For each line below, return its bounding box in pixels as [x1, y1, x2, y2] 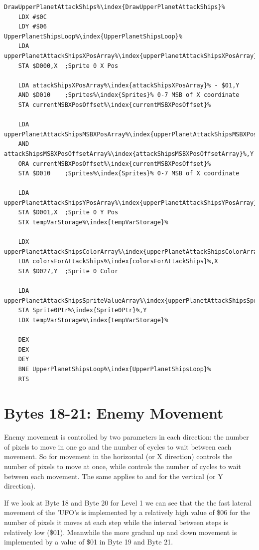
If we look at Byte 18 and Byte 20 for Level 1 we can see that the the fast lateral [4, 497, 252, 508]
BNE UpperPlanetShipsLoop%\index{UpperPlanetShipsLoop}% [18, 365, 211, 373]
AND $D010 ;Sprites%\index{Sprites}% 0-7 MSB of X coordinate [18, 91, 240, 99]
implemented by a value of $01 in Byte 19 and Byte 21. [4, 537, 173, 547]
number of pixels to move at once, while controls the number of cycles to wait [4, 461, 241, 472]
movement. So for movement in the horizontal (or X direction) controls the [4, 451, 233, 462]
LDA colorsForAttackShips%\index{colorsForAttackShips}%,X [18, 258, 218, 265]
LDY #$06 [18, 23, 47, 30]
